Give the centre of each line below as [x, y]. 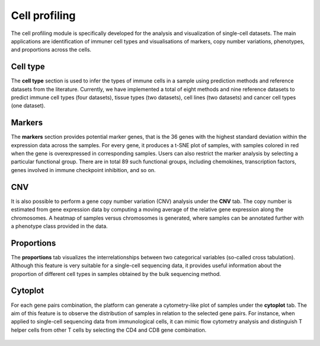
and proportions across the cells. [51, 50]
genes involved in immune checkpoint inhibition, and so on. [84, 170]
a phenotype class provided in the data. [59, 226]
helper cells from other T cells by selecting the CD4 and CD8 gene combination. [109, 330]
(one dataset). [28, 106]
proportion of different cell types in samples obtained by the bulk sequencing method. [116, 274]
